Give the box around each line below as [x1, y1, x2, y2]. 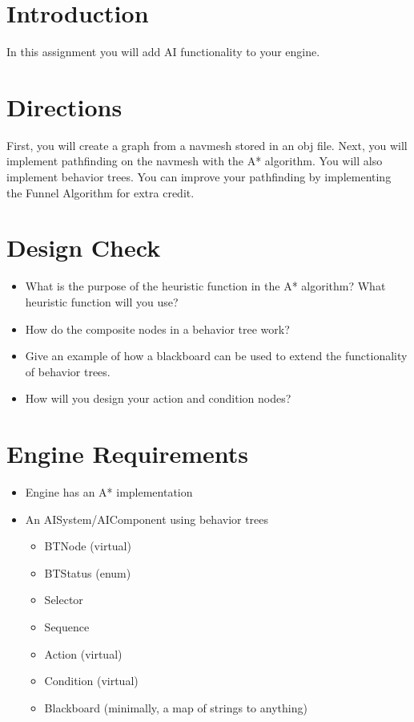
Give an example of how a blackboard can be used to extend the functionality [25, 347, 408, 364]
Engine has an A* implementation [25, 484, 193, 501]
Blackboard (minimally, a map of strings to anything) [44, 699, 307, 716]
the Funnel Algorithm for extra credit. [6, 184, 195, 201]
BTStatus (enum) [44, 564, 131, 581]
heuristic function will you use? [25, 293, 179, 310]
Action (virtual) [44, 645, 123, 662]
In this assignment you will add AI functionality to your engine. [6, 43, 320, 60]
